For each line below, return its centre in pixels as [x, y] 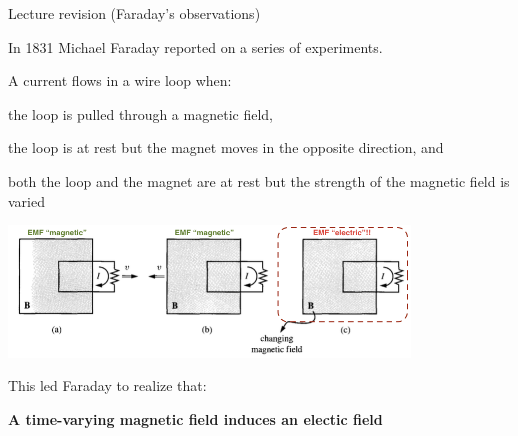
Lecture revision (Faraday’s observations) [134, 13]
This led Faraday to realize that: [107, 385]
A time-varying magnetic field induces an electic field [195, 418]
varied [26, 200]
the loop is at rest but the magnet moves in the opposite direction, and [226, 147]
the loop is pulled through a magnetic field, [140, 113]
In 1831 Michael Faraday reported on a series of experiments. [195, 46]
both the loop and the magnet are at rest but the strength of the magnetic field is [259, 180]
